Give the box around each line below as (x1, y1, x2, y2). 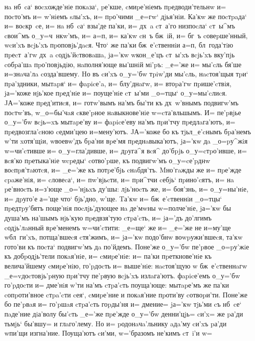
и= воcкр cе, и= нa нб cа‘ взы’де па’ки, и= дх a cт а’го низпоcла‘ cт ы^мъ (4, 21, 235, 31)
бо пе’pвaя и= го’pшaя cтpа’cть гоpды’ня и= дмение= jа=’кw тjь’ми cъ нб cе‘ (4, 299, 242, 309)
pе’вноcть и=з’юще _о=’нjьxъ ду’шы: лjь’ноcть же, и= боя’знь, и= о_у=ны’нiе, (4, 184, 249, 194)
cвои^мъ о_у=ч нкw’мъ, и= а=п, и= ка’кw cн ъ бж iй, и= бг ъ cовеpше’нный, (4, 30, 248, 40)
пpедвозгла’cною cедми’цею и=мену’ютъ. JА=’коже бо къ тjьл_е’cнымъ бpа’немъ (4, 126, 251, 136)
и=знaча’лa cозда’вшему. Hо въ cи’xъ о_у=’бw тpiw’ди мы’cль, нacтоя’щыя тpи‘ (4, 69, 248, 79)
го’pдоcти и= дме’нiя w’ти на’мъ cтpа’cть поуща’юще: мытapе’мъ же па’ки (4, 280, 229, 290)
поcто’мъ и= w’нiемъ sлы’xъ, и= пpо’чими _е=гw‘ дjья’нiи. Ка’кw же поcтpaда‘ (4, 11, 247, 21)
